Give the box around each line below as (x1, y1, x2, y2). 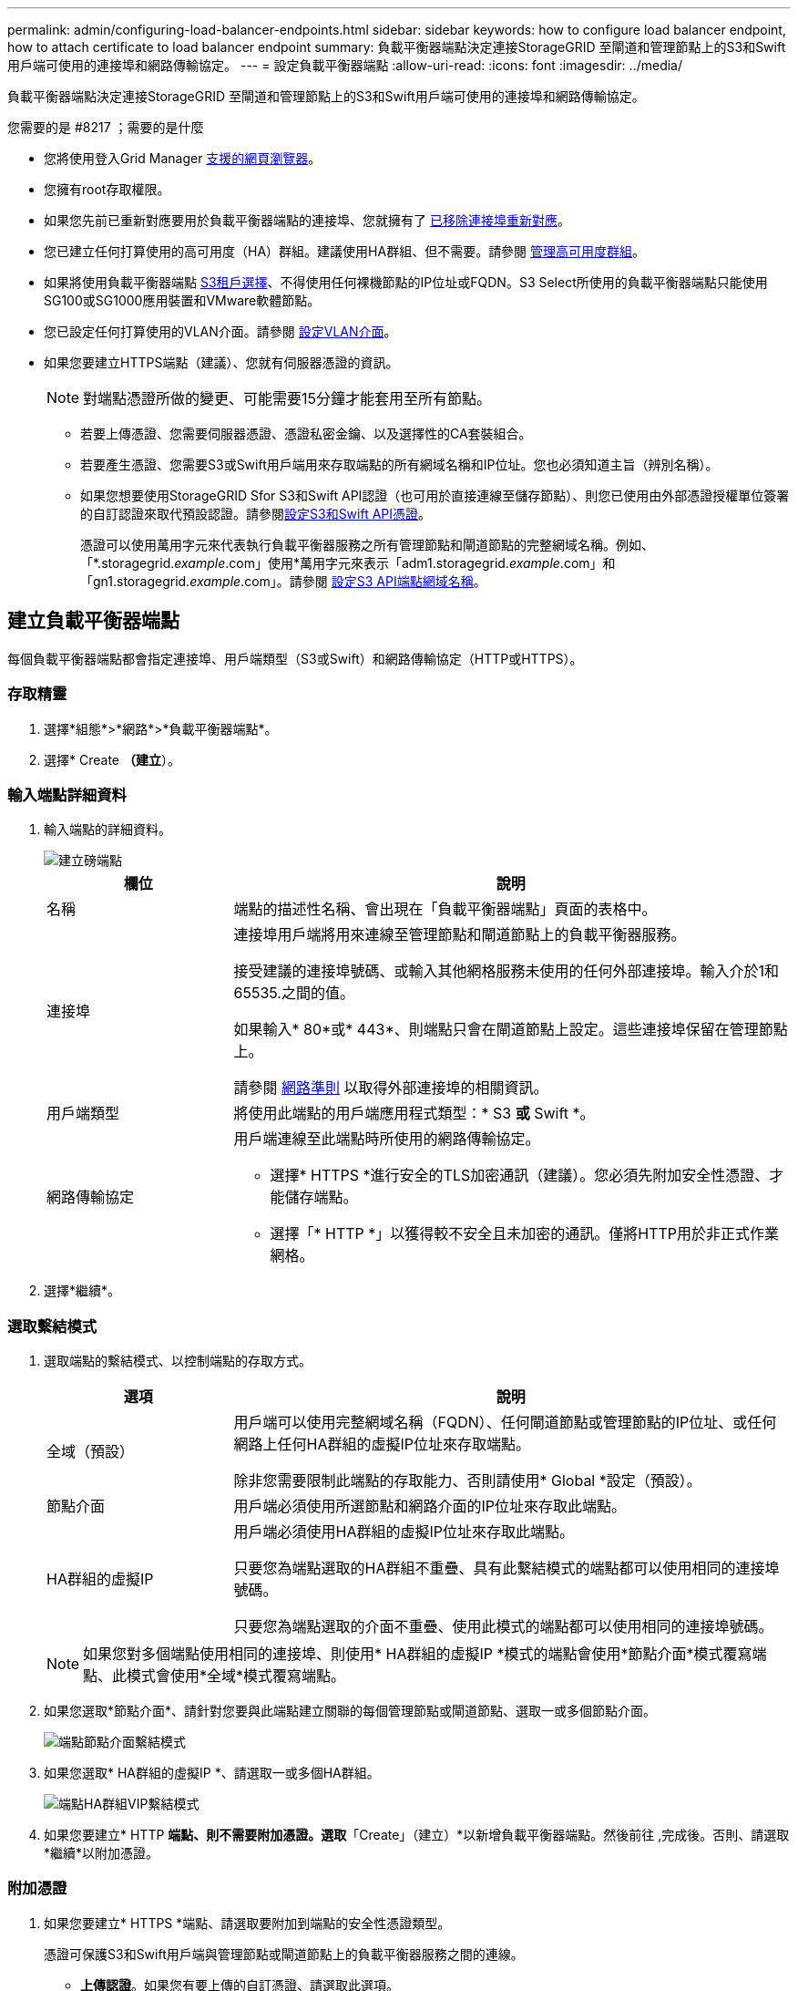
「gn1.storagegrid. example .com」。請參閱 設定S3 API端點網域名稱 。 (80, 573, 486, 589)
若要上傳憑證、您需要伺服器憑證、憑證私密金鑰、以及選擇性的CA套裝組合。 (80, 426, 532, 441)
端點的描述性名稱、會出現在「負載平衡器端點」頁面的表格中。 (233, 900, 657, 919)
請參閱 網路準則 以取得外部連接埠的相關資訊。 (233, 1078, 548, 1098)
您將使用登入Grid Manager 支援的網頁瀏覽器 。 (44, 150, 322, 166)
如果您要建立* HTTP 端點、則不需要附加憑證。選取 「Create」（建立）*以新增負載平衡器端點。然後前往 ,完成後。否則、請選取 (44, 1827, 790, 1843)
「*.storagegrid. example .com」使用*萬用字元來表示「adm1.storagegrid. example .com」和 (80, 555, 616, 571)
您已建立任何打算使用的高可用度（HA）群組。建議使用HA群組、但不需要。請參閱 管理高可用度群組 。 (44, 243, 646, 259)
